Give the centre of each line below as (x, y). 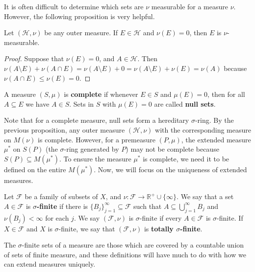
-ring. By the (214, 120)
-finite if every (161, 217)
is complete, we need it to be (186, 158)
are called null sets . (185, 103)
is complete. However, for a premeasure (97, 139)
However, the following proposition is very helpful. (79, 16)
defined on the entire (35, 169)
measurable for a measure (190, 6)
